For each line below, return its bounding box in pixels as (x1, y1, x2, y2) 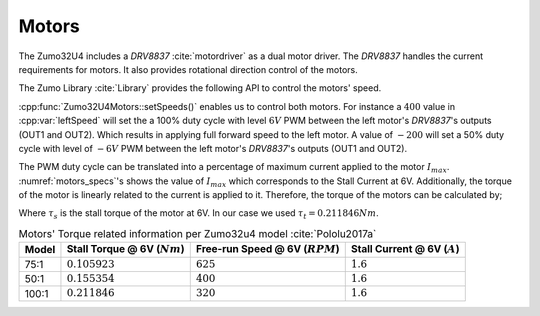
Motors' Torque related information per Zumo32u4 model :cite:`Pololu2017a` (18, 227, 377, 241)
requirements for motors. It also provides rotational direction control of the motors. (18, 63, 359, 75)
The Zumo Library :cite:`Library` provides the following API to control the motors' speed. (18, 82, 382, 94)
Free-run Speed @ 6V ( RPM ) (195, 242, 340, 256)
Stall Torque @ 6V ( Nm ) (66, 242, 185, 256)
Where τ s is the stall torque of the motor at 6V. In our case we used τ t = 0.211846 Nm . (18, 207, 379, 222)
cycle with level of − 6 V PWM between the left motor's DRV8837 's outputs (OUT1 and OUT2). (18, 142, 408, 154)
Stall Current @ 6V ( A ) (350, 242, 460, 256)
